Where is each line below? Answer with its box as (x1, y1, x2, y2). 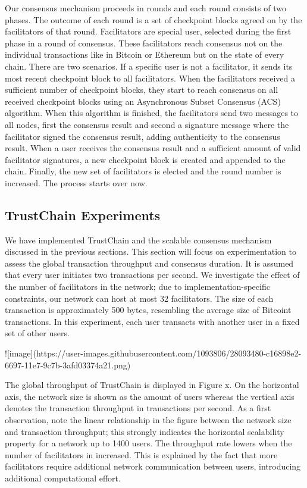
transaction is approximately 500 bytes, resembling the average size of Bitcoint (5, 304, 292, 316)
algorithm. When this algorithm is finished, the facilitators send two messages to (5, 107, 299, 119)
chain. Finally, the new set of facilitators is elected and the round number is (5, 165, 281, 177)
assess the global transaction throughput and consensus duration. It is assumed (5, 256, 294, 269)
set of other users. (5, 327, 70, 339)
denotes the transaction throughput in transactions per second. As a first (5, 402, 271, 414)
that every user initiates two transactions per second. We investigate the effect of (5, 268, 300, 281)
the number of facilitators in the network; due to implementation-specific (5, 280, 270, 293)
